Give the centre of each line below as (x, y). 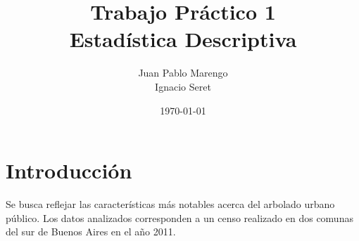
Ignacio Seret (183, 86)
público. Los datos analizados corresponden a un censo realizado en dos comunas (179, 217)
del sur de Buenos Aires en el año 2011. (91, 232)
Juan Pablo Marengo (183, 73)
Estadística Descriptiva (183, 39)
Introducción (69, 170)
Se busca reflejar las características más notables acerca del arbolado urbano (170, 204)
